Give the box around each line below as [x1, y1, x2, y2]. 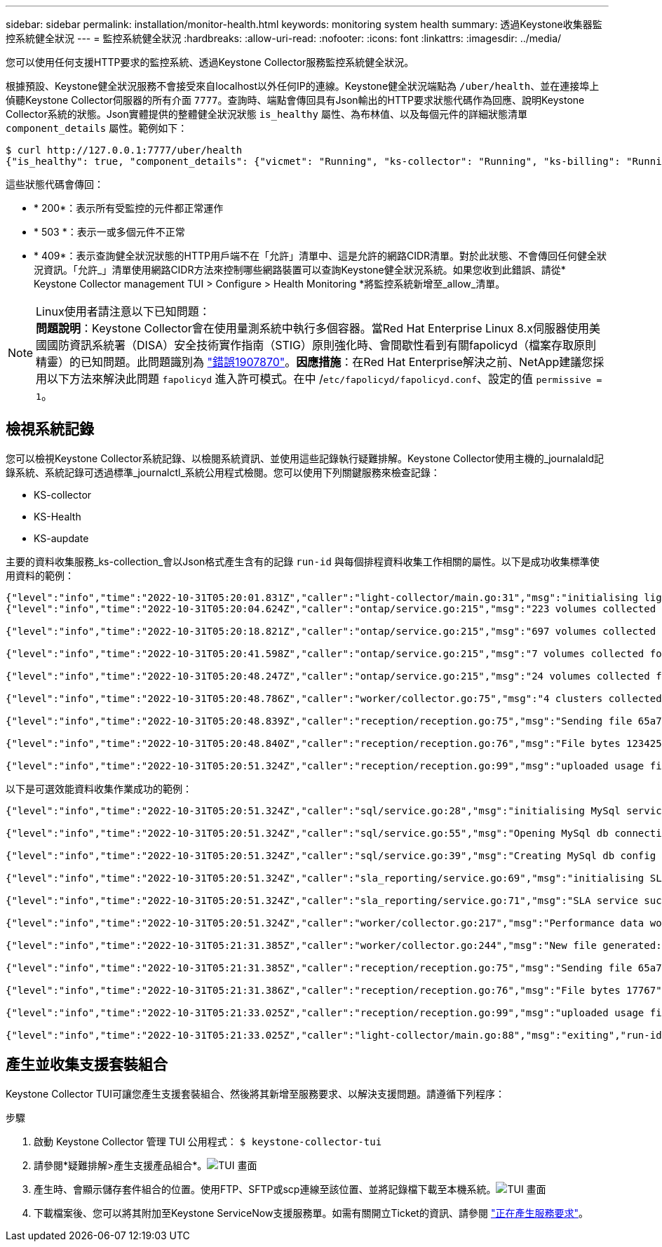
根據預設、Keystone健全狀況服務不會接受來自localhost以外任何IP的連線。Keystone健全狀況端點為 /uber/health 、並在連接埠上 [6, 80, 600, 92]
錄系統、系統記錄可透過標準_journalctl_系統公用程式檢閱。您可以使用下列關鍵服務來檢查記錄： [6, 466, 440, 478]
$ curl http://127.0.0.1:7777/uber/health [6, 144, 243, 156]
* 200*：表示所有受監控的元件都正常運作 [34, 202, 224, 214]
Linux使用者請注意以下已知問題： [36, 304, 210, 318]
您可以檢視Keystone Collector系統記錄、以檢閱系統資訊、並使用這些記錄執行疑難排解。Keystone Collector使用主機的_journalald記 [6, 452, 604, 464]
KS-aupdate [34, 532, 89, 544]
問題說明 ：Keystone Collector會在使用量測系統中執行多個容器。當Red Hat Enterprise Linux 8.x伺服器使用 [36, 321, 589, 335]
